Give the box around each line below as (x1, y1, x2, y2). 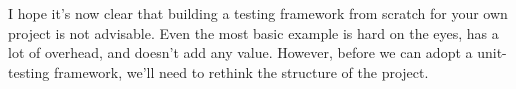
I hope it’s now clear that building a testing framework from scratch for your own (8, 3, 508, 23)
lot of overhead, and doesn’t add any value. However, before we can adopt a (8, 42, 473, 63)
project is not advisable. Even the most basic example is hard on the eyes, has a (8, 22, 499, 43)
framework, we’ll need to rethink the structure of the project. (53, 61, 429, 82)
